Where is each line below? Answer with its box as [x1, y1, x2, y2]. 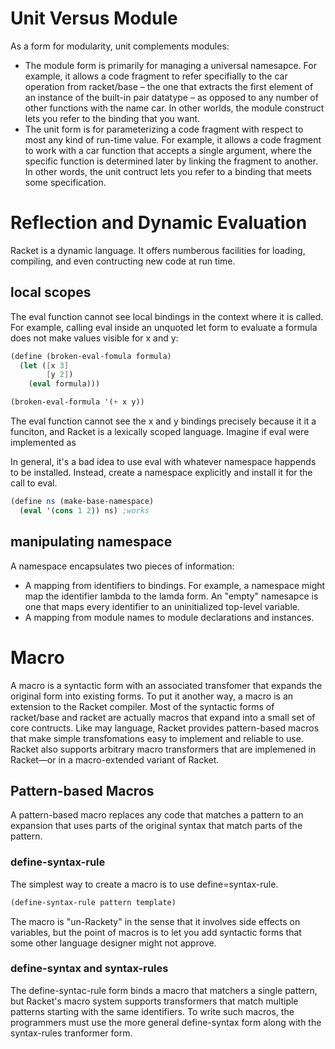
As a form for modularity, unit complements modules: [10, 40, 230, 52]
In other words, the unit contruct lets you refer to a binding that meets [24, 165, 312, 177]
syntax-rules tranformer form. [10, 1027, 133, 1039]
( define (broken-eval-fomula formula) [10, 351, 172, 361]
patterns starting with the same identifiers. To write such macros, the [10, 1005, 295, 1017]
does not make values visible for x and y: [10, 332, 179, 344]
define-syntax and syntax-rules [10, 962, 169, 976]
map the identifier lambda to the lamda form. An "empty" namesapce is [24, 590, 319, 602]
